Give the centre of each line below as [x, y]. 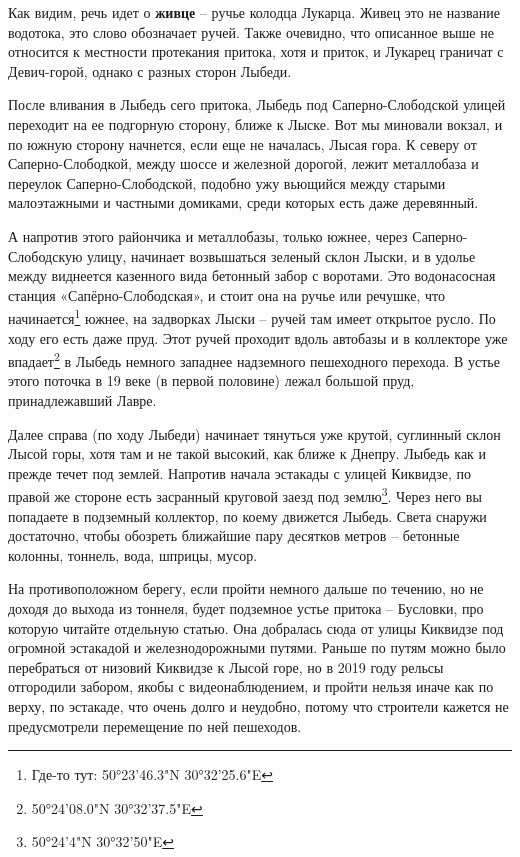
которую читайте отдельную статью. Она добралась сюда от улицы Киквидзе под [256, 627]
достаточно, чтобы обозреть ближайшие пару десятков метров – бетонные [234, 535]
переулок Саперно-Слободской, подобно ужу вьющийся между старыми [227, 182]
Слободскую [45, 255]
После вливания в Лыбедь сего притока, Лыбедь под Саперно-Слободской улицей [257, 104]
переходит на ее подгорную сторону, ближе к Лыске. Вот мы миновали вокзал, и [255, 123]
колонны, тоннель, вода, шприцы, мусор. [133, 554]
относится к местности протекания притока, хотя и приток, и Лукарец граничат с [256, 51]
